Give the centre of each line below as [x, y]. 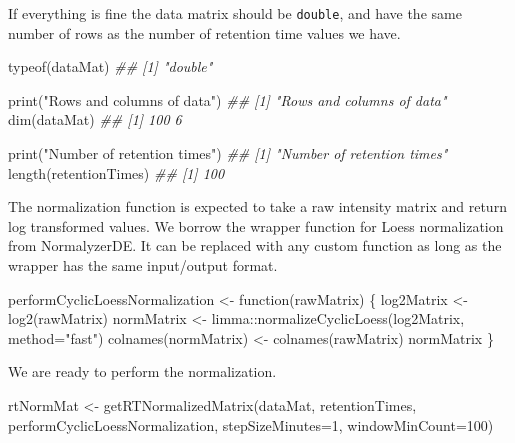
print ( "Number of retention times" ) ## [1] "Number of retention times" [228, 153]
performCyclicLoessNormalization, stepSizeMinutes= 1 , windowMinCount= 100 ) [251, 424]
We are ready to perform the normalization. [142, 371]
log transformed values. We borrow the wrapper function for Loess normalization [256, 225]
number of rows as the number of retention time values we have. [204, 32]
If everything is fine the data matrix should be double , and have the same [235, 13]
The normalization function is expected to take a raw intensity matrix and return [257, 206]
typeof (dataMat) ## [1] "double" [110, 66]
